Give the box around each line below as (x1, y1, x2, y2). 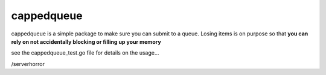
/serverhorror (11, 60, 45, 67)
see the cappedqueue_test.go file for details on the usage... (11, 49, 159, 56)
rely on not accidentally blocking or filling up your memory (11, 38, 161, 45)
